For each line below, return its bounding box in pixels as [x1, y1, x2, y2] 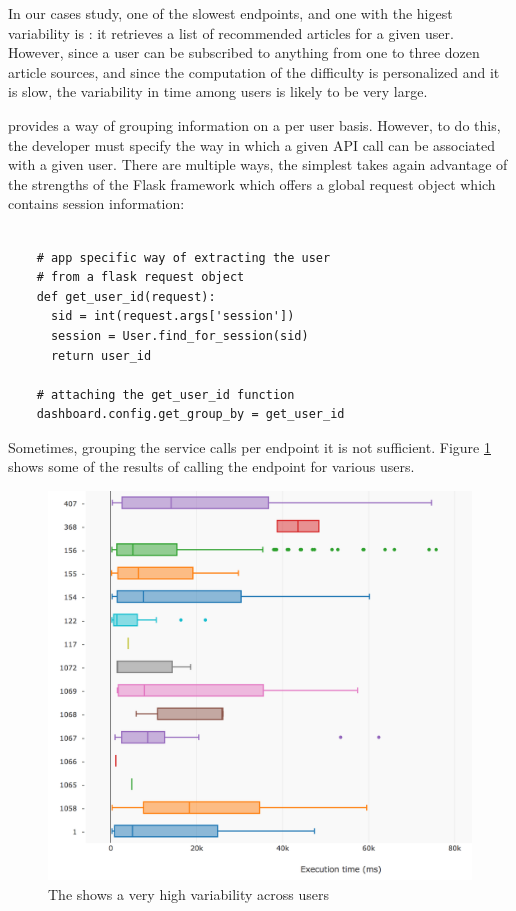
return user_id [50, 348, 152, 363]
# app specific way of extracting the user [36, 250, 331, 265]
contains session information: [8, 193, 185, 214]
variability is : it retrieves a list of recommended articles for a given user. [8, 22, 454, 43]
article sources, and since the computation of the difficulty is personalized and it [8, 61, 500, 82]
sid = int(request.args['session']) [50, 309, 295, 324]
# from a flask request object [36, 270, 245, 285]
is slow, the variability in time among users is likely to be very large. [8, 81, 428, 102]
